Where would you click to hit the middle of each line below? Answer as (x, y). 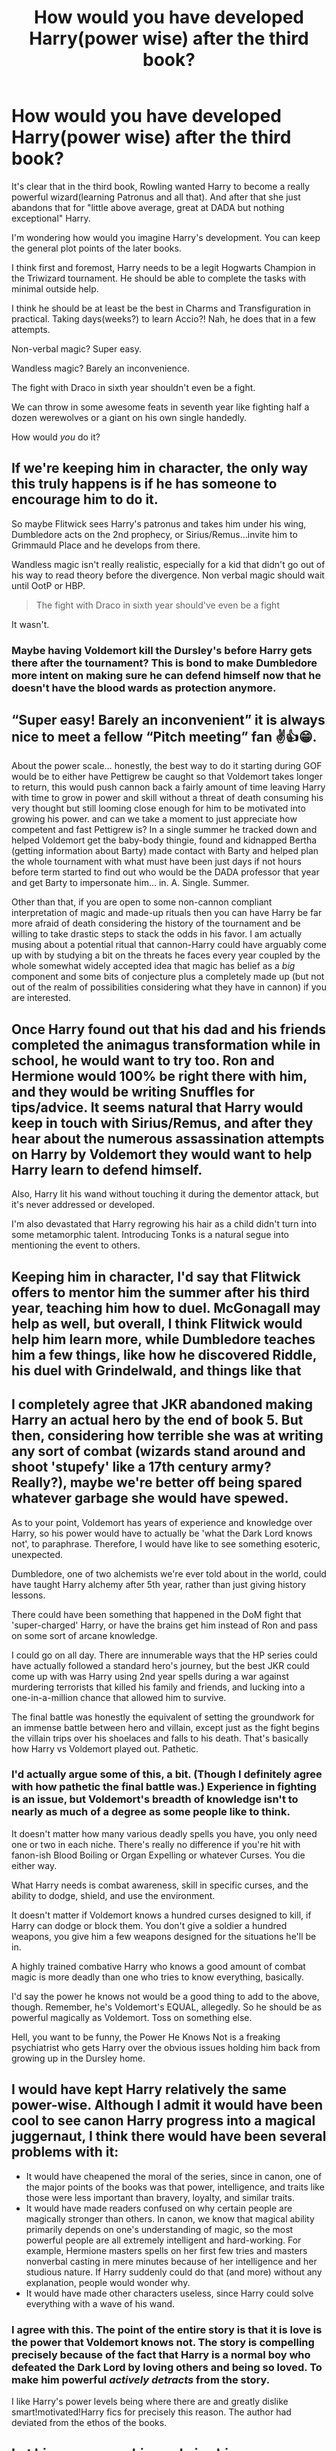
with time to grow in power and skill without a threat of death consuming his (167, 798)
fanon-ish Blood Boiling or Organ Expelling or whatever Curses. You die (158, 1855)
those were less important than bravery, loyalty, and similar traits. (160, 2197)
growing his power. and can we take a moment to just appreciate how (154, 819)
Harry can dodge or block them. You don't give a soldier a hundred (149, 1925)
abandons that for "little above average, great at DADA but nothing (148, 207)
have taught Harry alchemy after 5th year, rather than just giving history (159, 1584)
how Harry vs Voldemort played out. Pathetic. (105, 1748)
